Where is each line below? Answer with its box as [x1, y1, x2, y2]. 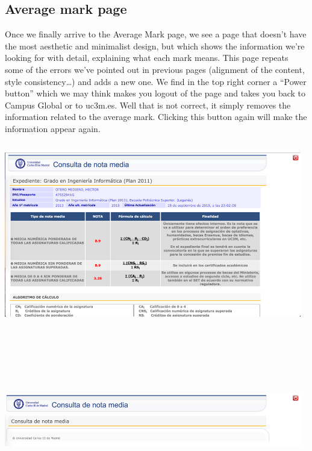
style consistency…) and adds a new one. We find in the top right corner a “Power [5, 75, 307, 87]
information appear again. [5, 122, 101, 134]
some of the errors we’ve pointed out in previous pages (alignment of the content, [5, 63, 305, 75]
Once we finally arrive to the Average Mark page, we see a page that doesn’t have [5, 28, 307, 40]
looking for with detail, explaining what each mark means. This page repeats [5, 51, 289, 64]
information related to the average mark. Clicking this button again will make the [5, 110, 307, 123]
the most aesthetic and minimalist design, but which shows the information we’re [5, 39, 305, 52]
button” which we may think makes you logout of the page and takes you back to [5, 87, 306, 99]
